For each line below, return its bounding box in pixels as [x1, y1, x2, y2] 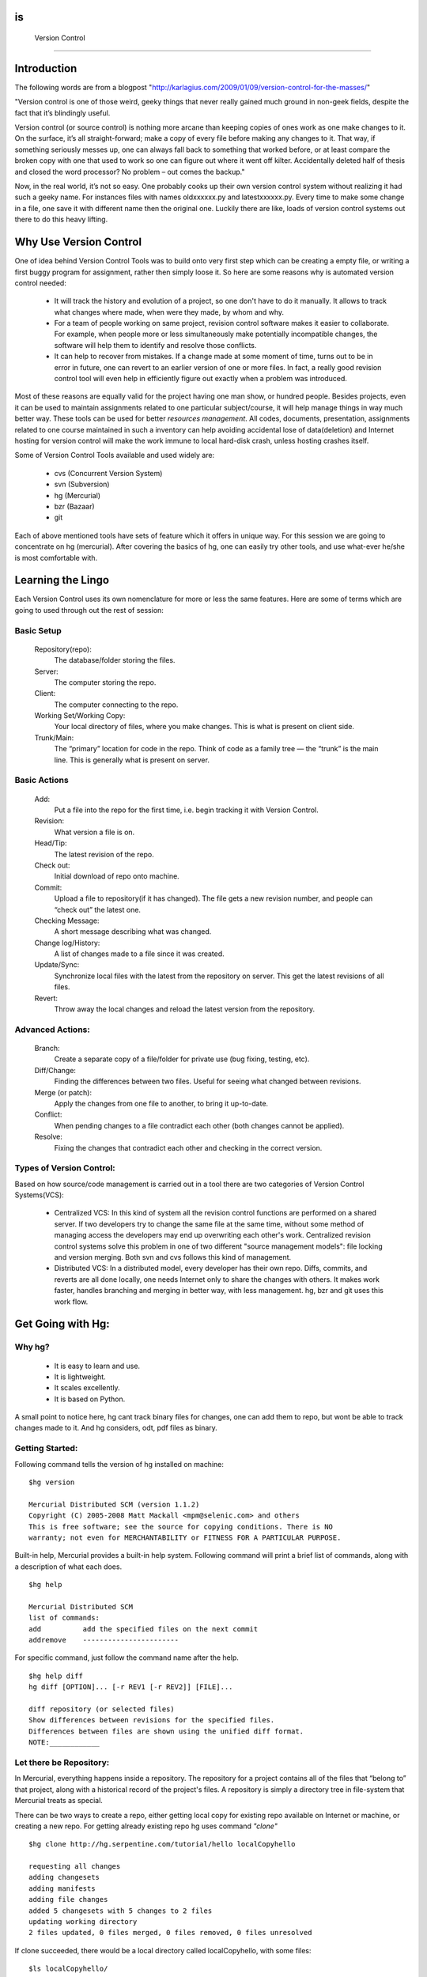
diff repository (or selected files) [28, 1705, 176, 1714]
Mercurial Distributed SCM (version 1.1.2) [28, 1499, 200, 1509]
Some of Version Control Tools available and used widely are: [14, 451, 215, 460]
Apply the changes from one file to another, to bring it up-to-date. [54, 1098, 269, 1108]
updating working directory [28, 1918, 138, 1926]
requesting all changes [28, 1862, 121, 1871]
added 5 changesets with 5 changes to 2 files [28, 1906, 213, 1915]
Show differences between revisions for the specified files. [28, 1716, 275, 1725]
